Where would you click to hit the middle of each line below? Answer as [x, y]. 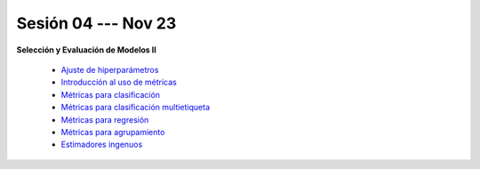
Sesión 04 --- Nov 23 [96, 23]
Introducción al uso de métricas [119, 82]
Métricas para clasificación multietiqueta [136, 108]
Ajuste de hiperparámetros [110, 69]
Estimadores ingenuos [102, 145]
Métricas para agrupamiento [113, 132]
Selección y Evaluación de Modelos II [87, 50]
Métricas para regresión [105, 119]
